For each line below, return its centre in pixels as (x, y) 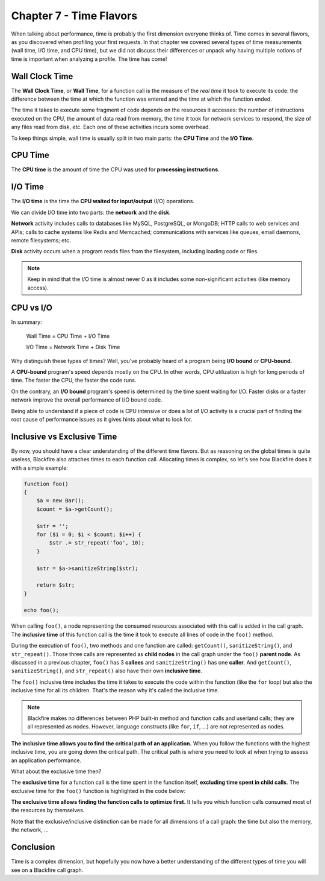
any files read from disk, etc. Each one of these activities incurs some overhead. (111, 127)
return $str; (56, 585)
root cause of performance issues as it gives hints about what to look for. (102, 419)
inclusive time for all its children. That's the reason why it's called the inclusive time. (115, 690)
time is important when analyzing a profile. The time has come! (89, 59)
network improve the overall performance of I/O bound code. (87, 400)
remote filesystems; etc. (41, 240)
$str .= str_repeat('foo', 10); (97, 543)
